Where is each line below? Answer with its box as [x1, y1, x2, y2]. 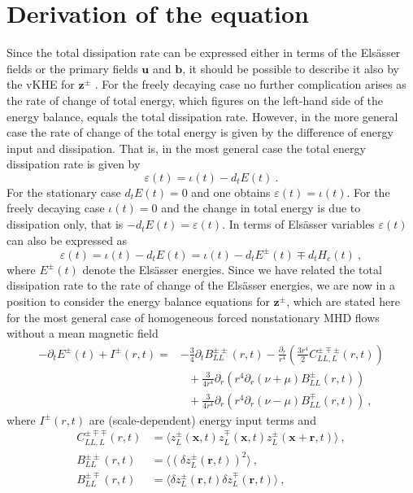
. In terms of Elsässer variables [222, 216, 375, 233]
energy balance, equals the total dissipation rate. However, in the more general [7, 107, 398, 124]
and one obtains [191, 183, 271, 200]
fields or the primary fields [7, 59, 138, 76]
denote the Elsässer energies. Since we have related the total [82, 260, 382, 277]
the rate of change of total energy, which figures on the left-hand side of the [7, 91, 384, 108]
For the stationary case [7, 183, 121, 200]
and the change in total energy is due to [161, 199, 361, 216]
